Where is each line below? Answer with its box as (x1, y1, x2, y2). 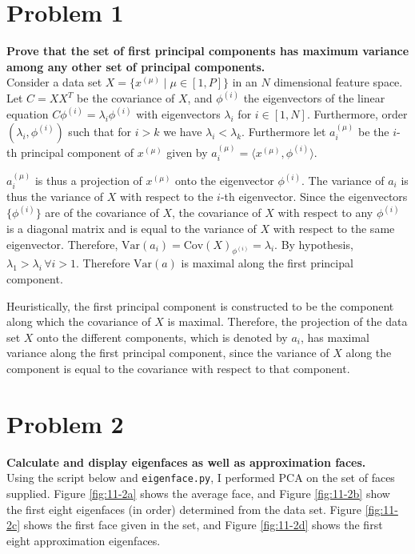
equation (6, 106, 49, 122)
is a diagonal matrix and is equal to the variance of (6, 220, 257, 237)
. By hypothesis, (274, 235, 353, 252)
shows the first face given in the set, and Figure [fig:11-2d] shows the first (23, 516, 383, 533)
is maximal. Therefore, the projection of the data (167, 313, 408, 330)
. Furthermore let (241, 122, 326, 139)
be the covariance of (77, 90, 175, 106)
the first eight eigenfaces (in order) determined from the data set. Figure (6, 500, 361, 517)
